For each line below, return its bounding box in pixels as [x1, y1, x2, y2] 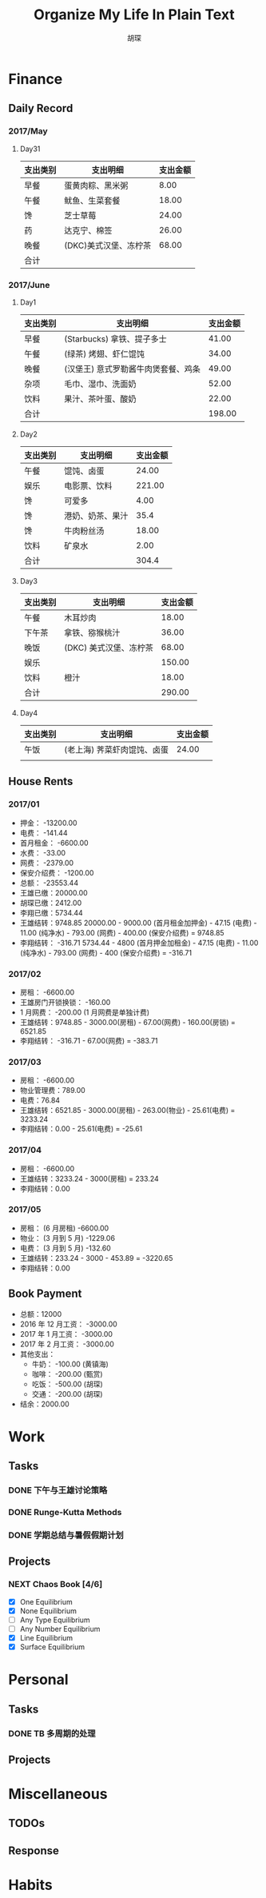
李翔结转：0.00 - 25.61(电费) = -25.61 [19, 1124, 143, 1134]
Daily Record [8, 102, 73, 115]
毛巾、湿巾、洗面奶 [63, 378, 137, 389]
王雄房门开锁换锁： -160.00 [19, 997, 111, 1007]
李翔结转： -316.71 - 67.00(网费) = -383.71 [19, 1035, 158, 1045]
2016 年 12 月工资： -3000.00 [19, 1319, 117, 1329]
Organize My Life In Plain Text [33, 6, 236, 24]
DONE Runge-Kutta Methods [8, 1507, 122, 1518]
